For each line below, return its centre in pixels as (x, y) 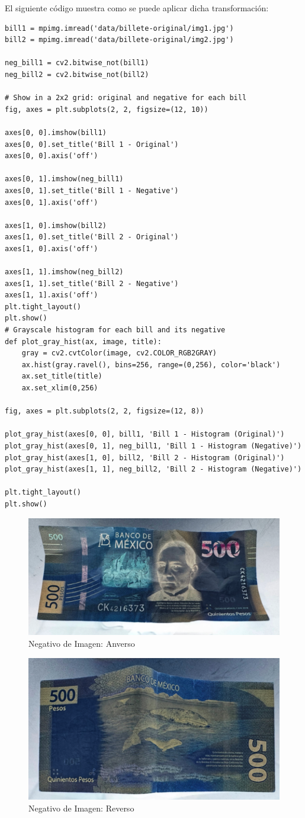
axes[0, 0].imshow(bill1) (56, 132)
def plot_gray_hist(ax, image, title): (83, 341)
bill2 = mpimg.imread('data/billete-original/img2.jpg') (119, 40)
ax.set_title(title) (62, 376)
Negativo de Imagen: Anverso (82, 643)
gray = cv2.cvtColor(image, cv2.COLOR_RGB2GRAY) (119, 353)
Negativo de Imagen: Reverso (81, 808)
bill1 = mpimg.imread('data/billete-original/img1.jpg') (119, 28)
